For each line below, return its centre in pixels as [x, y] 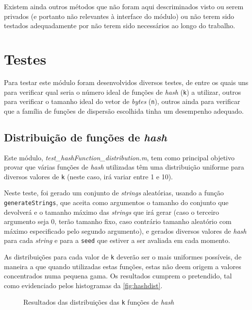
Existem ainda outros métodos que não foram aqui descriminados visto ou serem [124, 6]
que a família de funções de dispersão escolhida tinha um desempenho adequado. [124, 111]
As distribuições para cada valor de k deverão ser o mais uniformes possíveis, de [123, 257]
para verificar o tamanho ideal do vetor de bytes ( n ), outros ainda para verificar [122, 101]
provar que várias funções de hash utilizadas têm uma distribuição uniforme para [124, 167]
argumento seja [26, 221]
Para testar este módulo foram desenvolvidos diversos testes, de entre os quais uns [126, 82]
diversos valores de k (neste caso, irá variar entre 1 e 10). [89, 176]
